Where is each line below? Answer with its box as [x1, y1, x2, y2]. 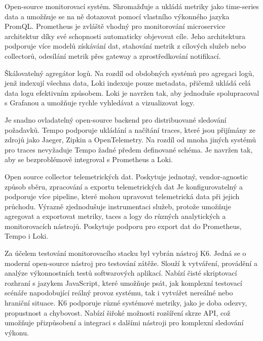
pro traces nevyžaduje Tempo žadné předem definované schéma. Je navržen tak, [5, 144, 253, 155]
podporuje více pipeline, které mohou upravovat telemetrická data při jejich [5, 191, 240, 202]
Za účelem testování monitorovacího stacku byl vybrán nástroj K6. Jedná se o [5, 248, 246, 258]
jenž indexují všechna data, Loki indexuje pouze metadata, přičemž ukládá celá [5, 78, 251, 88]
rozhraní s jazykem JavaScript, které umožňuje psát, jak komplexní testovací [5, 277, 242, 288]
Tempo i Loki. [5, 231, 49, 241]
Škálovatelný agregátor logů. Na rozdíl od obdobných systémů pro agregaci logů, [5, 67, 254, 78]
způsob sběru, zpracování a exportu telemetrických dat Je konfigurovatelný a [5, 181, 243, 192]
